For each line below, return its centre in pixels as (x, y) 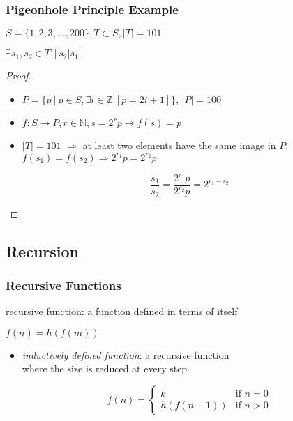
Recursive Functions (63, 285)
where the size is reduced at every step (105, 368)
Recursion (43, 251)
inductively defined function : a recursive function (126, 354)
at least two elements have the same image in (179, 145)
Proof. (18, 76)
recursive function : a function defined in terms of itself (122, 311)
